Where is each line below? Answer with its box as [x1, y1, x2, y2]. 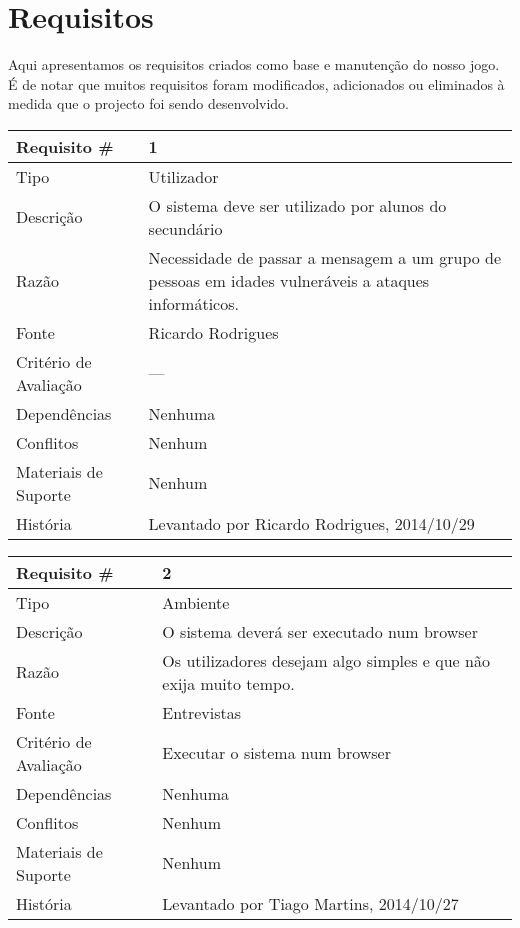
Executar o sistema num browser [162, 741, 391, 765]
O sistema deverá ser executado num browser [162, 619, 478, 643]
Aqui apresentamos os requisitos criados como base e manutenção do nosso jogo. [8, 54, 500, 75]
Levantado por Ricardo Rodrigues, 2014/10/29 [148, 511, 475, 535]
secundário [148, 216, 223, 240]
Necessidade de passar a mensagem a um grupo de [148, 245, 502, 269]
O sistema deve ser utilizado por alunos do [148, 193, 447, 217]
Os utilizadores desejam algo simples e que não [162, 648, 490, 672]
